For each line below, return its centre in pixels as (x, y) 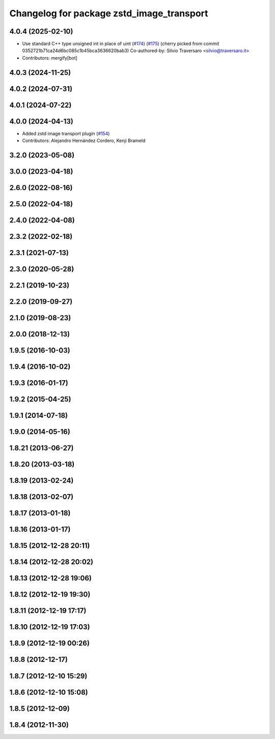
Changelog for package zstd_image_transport (109, 13)
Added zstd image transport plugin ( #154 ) (66, 133)
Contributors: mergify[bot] (50, 58)
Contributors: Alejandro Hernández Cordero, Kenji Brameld (84, 141)
